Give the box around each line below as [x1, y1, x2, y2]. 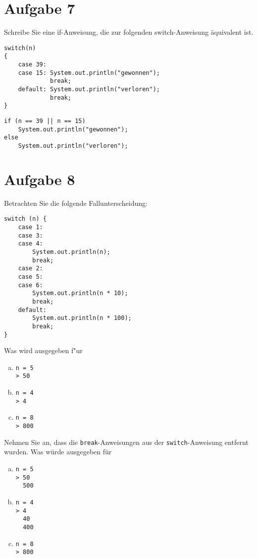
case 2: [18, 265, 43, 272]
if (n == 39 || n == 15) [4, 117, 86, 124]
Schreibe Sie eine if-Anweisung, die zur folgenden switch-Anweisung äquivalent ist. [4, 27, 254, 37]
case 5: [18, 273, 43, 280]
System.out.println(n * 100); [32, 314, 132, 322]
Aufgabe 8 [4, 169, 75, 189]
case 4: [18, 240, 43, 248]
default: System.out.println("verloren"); [18, 86, 160, 93]
